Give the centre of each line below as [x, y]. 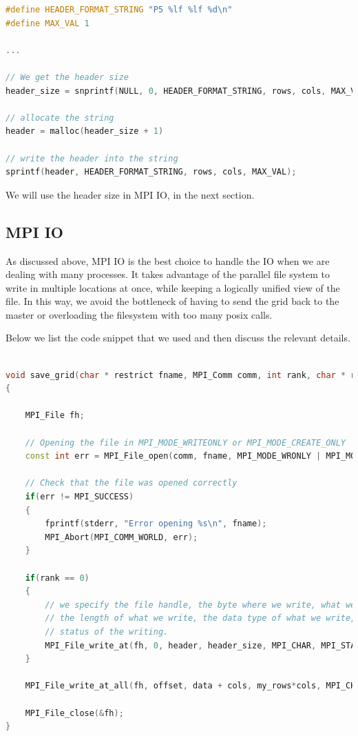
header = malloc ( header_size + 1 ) [85, 131]
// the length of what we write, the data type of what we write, [200, 618]
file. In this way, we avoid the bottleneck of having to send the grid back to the [172, 301]
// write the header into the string [92, 158]
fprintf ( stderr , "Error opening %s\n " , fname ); [156, 524]
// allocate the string [60, 118]
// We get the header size [67, 77]
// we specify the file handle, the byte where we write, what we [200, 605]
